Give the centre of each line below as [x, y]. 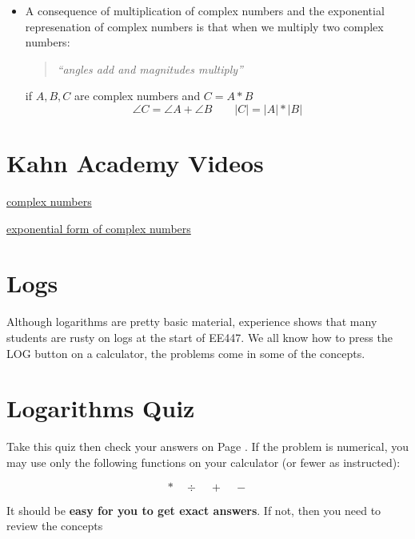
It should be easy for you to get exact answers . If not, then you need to [194, 510]
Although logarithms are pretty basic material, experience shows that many [192, 322]
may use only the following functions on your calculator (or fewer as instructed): [204, 462]
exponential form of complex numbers [99, 228]
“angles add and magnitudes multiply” [150, 68]
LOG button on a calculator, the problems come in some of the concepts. [186, 353]
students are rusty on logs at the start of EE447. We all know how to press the [200, 337]
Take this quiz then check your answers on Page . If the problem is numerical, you [208, 446]
